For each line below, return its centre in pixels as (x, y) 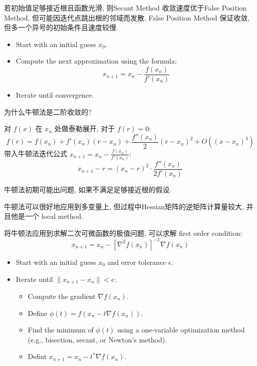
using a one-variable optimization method (181, 330)
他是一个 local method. (47, 216)
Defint (37, 356)
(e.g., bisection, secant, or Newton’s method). (97, 339)
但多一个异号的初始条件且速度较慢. (61, 27)
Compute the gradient (62, 296)
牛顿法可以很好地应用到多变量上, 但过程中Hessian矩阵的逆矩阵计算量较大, (124, 206)
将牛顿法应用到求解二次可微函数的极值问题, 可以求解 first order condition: (123, 233)
